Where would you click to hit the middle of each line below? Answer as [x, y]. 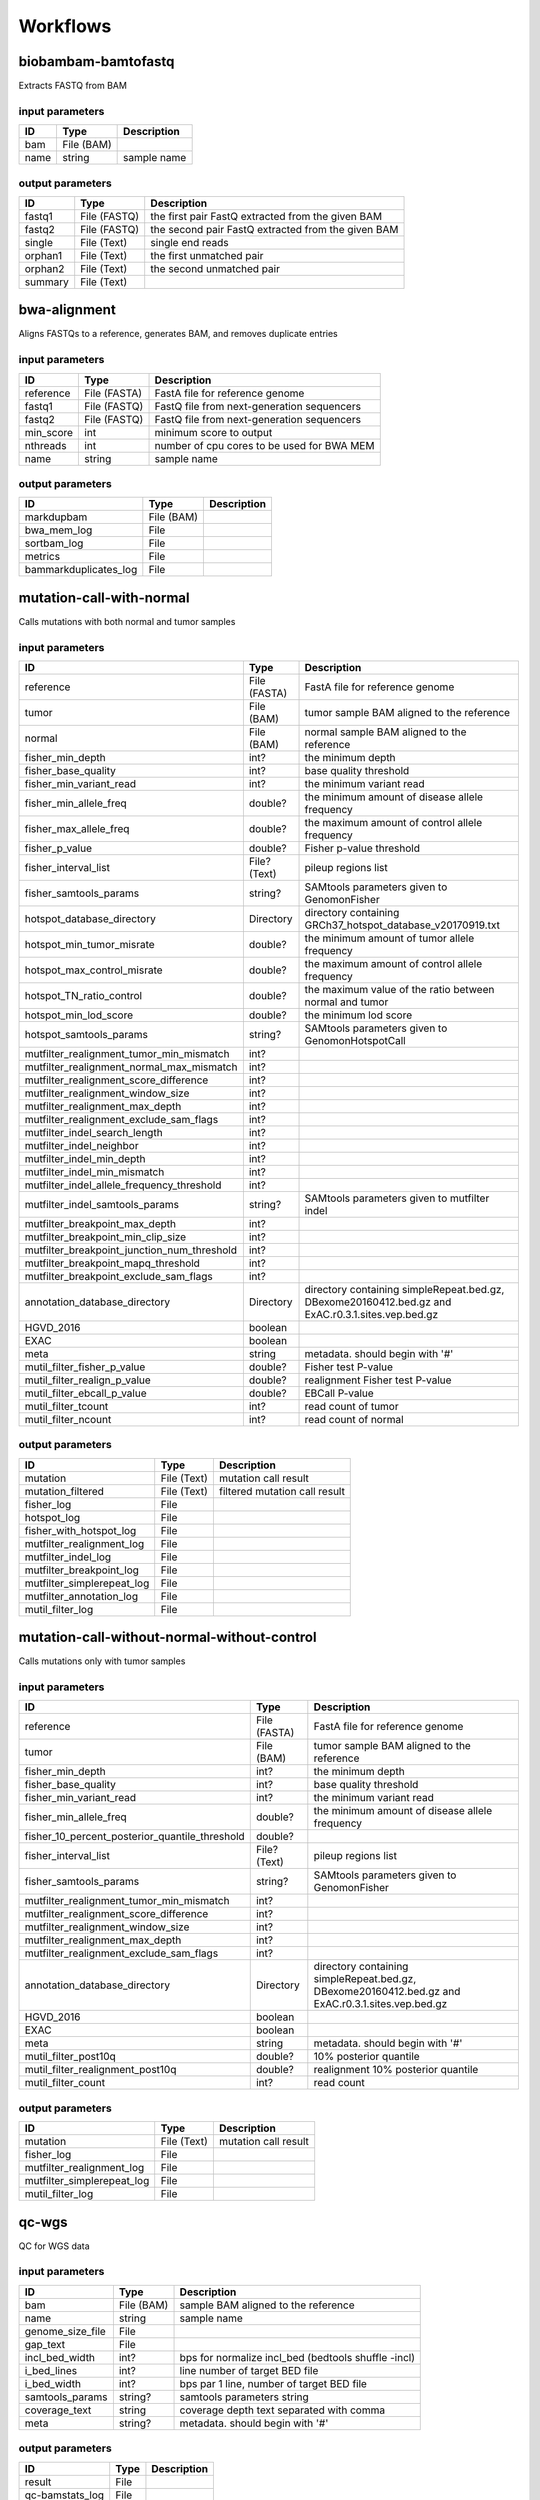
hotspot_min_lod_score [79, 1015]
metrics [42, 557]
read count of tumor [351, 1407]
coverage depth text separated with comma [282, 2410]
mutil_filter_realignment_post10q [100, 2070]
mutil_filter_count [65, 2083]
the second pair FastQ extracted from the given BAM [274, 229]
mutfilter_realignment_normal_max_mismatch [131, 1067]
